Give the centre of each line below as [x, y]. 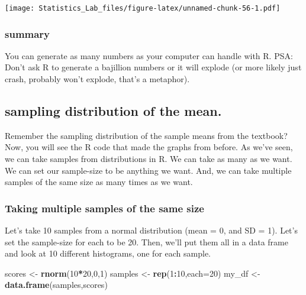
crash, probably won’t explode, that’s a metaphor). [97, 79]
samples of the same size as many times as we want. [99, 182]
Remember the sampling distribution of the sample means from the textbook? [146, 135]
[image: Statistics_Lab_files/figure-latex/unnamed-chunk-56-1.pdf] [143, 8]
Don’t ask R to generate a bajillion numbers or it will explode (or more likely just [153, 67]
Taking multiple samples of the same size [104, 208]
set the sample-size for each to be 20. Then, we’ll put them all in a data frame [146, 241]
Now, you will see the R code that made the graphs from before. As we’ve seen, [149, 147]
